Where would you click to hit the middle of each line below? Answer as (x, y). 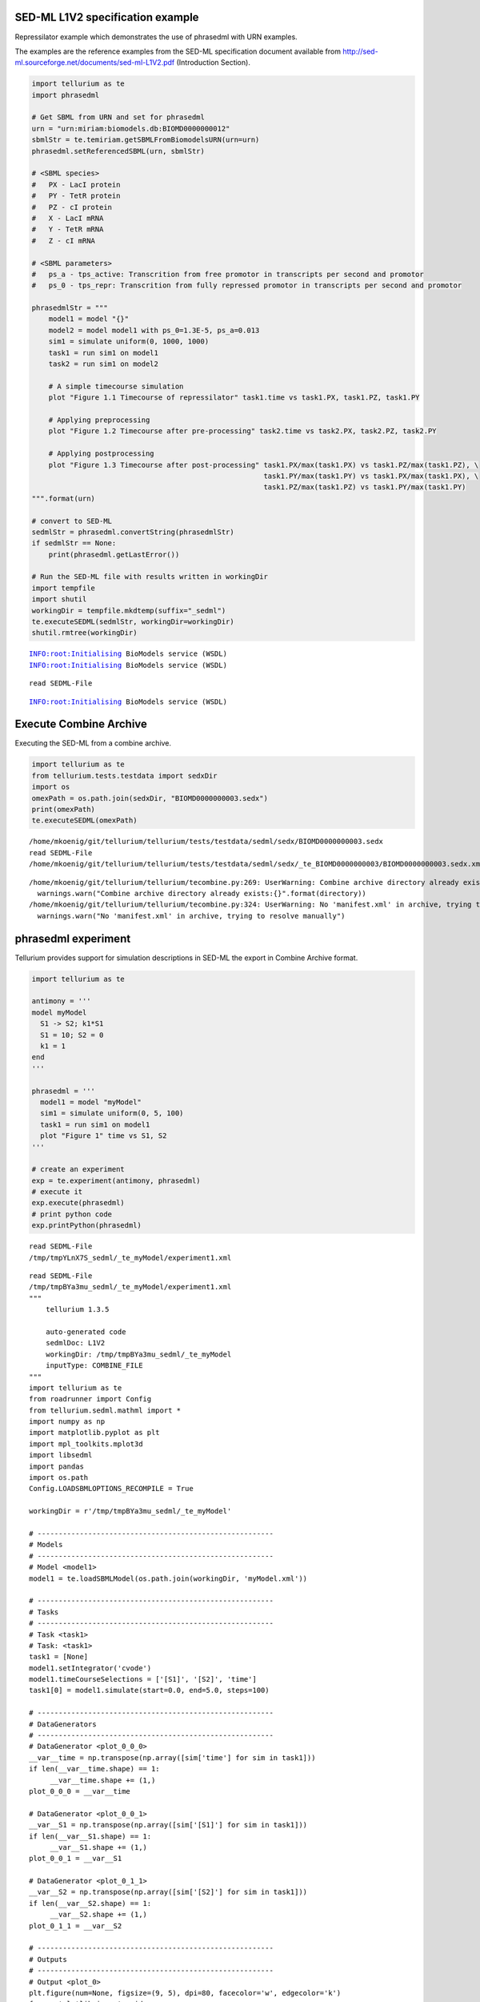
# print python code (72, 1214)
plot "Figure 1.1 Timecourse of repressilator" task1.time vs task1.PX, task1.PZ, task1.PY (234, 398)
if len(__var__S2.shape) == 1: (90, 1903)
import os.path (59, 1478)
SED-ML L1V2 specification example (107, 17)
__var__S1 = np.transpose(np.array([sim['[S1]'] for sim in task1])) (168, 1825)
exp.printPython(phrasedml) (86, 1226)
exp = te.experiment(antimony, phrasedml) (116, 1180)
